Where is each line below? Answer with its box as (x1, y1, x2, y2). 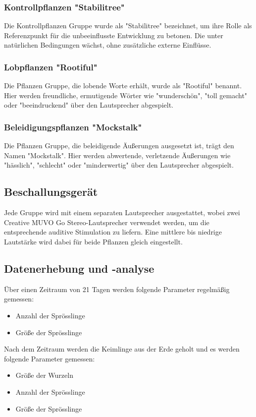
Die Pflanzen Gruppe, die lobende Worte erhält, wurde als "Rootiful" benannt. (4, 80, 242, 91)
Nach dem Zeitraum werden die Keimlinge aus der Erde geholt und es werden (4, 344, 240, 354)
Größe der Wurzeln (15, 370, 73, 380)
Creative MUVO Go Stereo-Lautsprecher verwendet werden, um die (4, 217, 209, 227)
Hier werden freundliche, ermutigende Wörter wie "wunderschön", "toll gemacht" (4, 90, 248, 100)
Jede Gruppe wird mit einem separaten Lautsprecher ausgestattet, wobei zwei (4, 207, 240, 218)
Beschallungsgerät (4, 184, 98, 199)
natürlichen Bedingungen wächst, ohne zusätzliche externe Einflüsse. (4, 40, 211, 50)
